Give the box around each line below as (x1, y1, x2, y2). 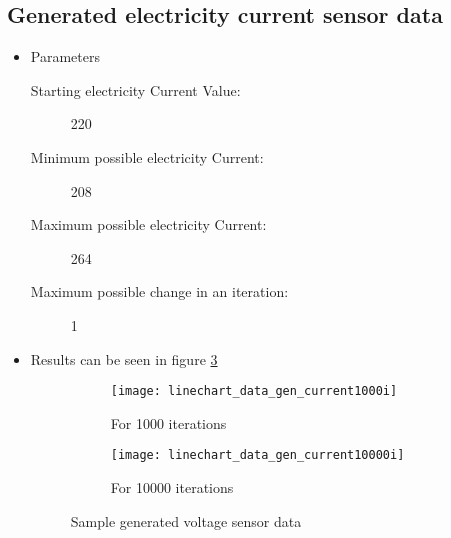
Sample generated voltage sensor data (70, 510, 302, 531)
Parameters (30, 46, 100, 67)
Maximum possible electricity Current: (30, 214, 267, 235)
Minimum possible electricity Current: (30, 146, 264, 167)
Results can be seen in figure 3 (30, 348, 218, 369)
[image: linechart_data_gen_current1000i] (110, 384, 398, 399)
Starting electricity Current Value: (30, 79, 241, 100)
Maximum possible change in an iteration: (30, 281, 289, 302)
